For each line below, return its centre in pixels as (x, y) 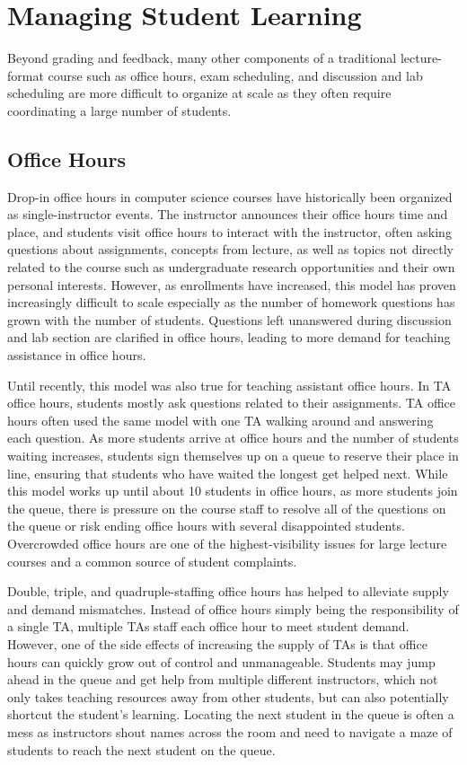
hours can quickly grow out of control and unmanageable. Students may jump (221, 661)
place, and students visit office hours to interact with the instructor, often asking (229, 231)
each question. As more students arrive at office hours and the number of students (233, 438)
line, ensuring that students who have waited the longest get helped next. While (228, 473)
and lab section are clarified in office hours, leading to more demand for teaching (229, 337)
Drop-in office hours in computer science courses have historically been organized (230, 196)
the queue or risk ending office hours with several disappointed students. (206, 526)
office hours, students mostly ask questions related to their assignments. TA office (231, 403)
